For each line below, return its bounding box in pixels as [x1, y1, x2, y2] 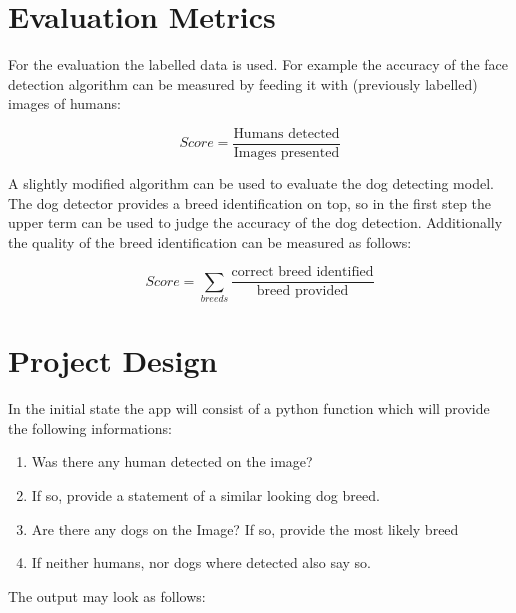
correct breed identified [231, 265, 374, 280]
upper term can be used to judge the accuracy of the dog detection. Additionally [8, 212, 503, 233]
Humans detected [233, 126, 340, 141]
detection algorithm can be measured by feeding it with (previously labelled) [8, 73, 478, 94]
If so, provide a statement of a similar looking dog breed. [31, 485, 380, 506]
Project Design [8, 340, 218, 381]
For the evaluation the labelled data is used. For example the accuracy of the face [8, 54, 508, 75]
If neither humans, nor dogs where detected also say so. [31, 552, 371, 573]
